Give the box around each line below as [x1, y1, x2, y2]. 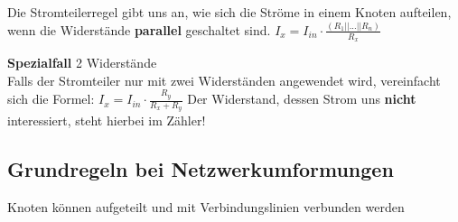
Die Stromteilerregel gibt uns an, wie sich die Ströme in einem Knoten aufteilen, [7, 3, 452, 21]
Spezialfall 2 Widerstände [7, 53, 157, 72]
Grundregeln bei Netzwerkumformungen [7, 155, 394, 183]
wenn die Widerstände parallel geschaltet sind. [7, 20, 271, 39]
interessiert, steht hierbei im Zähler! [7, 111, 206, 130]
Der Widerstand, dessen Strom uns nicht [187, 89, 416, 108]
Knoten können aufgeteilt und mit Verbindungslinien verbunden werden [7, 198, 405, 217]
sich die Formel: [7, 89, 95, 108]
